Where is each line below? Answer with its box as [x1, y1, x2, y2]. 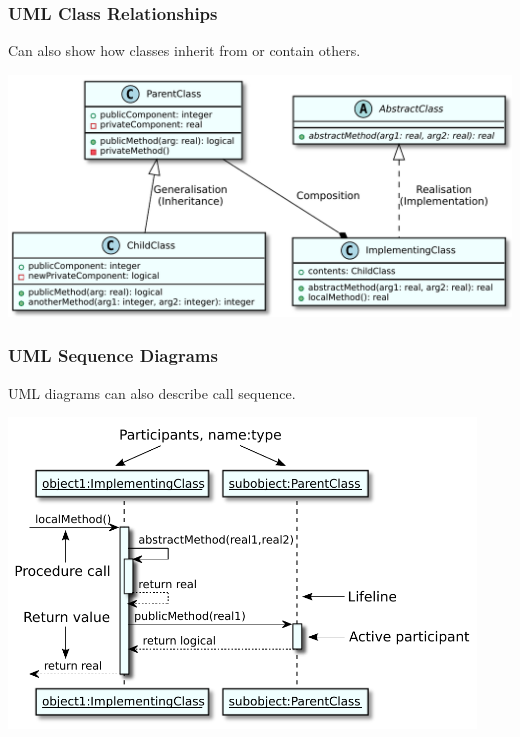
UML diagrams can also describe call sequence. [8, 382, 296, 403]
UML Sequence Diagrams [8, 343, 218, 368]
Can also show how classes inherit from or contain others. [8, 40, 361, 61]
